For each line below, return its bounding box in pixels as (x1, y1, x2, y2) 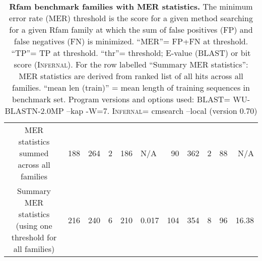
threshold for (11, 231, 57, 243)
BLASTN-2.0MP (5, 105, 64, 116)
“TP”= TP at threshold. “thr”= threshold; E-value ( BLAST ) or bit (11, 47, 251, 58)
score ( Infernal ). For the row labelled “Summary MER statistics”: (14, 58, 248, 70)
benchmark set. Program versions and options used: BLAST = (12, 93, 230, 105)
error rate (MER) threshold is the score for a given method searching (9, 12, 253, 24)
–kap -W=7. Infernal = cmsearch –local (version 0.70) (66, 105, 257, 116)
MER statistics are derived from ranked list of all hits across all (19, 70, 243, 82)
